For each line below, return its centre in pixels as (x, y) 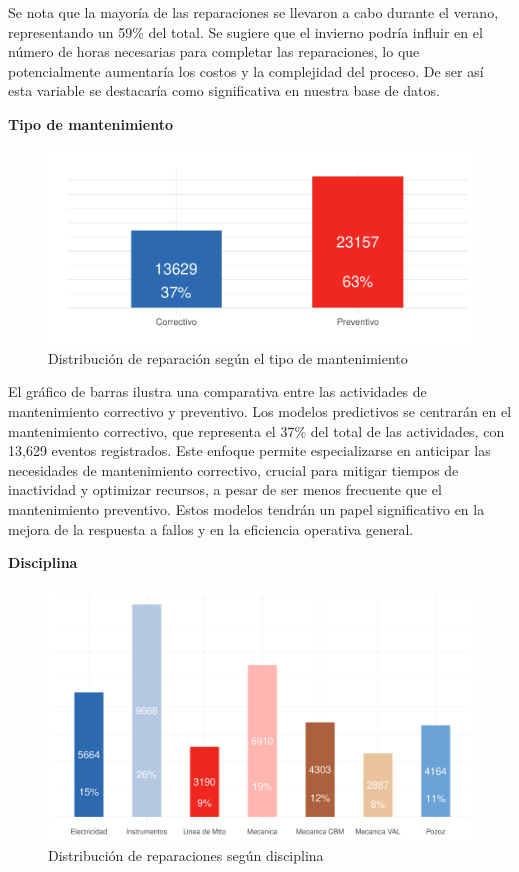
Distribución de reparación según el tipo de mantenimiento (228, 357)
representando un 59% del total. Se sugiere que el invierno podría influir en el (245, 31)
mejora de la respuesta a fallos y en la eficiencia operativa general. (211, 528)
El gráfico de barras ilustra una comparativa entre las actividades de (217, 391)
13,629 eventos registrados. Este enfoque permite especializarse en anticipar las (249, 450)
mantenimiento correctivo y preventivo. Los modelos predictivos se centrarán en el (260, 411)
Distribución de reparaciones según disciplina (186, 854)
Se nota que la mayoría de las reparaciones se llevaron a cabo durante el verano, (253, 12)
